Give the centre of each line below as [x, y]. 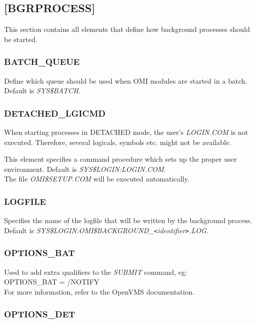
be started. [21, 39]
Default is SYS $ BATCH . [42, 91]
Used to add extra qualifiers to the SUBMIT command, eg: [96, 272]
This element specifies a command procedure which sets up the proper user [120, 159]
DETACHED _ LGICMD [55, 113]
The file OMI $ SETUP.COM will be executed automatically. [97, 179]
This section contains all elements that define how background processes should [127, 29]
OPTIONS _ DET [40, 314]
